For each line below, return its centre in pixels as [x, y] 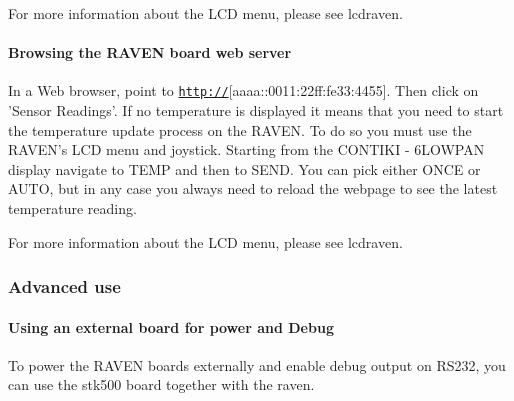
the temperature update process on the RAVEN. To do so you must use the [240, 129]
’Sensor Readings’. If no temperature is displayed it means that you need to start [256, 110]
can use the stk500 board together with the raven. [161, 384]
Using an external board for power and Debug [171, 326]
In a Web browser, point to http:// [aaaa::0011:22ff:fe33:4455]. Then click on [243, 90]
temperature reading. [72, 208]
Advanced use [64, 286]
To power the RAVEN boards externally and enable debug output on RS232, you [257, 364]
